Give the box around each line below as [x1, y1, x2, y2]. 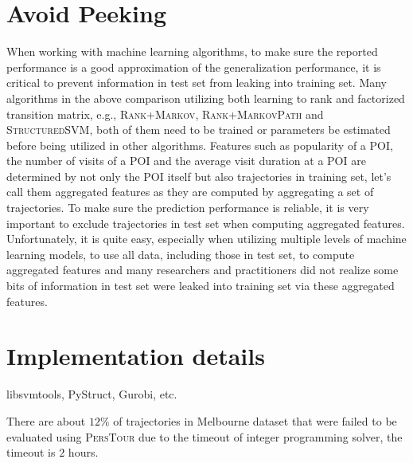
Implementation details [6, 339, 265, 372]
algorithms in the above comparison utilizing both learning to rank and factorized [6, 89, 405, 106]
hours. [68, 444, 99, 461]
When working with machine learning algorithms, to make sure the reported [6, 43, 378, 60]
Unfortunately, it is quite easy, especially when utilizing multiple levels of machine [6, 230, 407, 247]
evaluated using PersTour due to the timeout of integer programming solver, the [6, 428, 403, 445]
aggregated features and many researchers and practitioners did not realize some [6, 261, 399, 278]
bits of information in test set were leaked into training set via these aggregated [6, 277, 395, 294]
